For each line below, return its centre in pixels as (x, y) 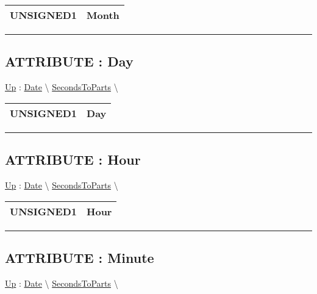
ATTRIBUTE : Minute (80, 257)
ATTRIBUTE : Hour (73, 160)
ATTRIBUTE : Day (69, 61)
